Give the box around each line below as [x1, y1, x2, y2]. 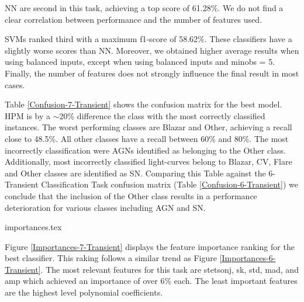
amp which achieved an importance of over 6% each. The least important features [5, 275, 298, 287]
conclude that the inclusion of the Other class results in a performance [5, 189, 257, 202]
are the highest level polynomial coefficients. [5, 286, 163, 298]
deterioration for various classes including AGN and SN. [5, 201, 206, 213]
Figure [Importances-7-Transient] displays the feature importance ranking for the [5, 240, 295, 252]
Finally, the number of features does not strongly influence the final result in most [5, 67, 299, 79]
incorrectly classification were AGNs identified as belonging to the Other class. [5, 144, 286, 156]
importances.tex [5, 221, 62, 233]
